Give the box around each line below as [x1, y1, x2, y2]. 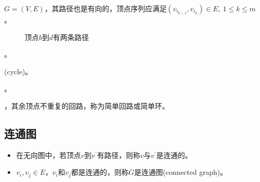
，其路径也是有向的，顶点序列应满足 [44, 3, 167, 13]
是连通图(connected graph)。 [134, 167, 227, 177]
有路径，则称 [97, 149, 141, 160]
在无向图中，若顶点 [16, 149, 81, 160]
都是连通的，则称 [71, 167, 129, 177]
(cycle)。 [4, 66, 32, 76]
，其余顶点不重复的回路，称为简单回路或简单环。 [4, 100, 169, 111]
